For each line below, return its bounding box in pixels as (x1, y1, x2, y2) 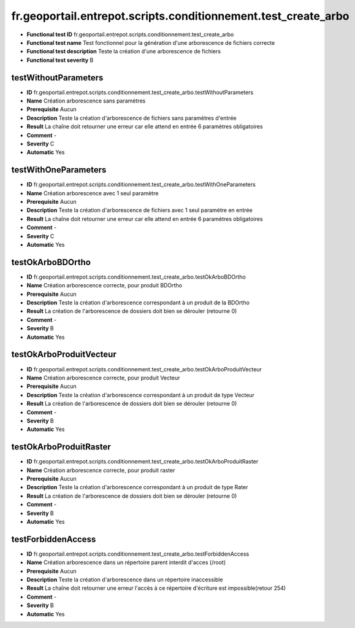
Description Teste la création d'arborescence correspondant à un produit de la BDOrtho (26, 299, 250, 306)
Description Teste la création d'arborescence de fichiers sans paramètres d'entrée (26, 114, 237, 122)
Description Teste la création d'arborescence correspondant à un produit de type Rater (26, 484, 248, 491)
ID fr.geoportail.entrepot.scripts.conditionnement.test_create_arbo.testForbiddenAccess (26, 550, 250, 557)
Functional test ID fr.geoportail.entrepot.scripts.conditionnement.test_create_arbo (26, 31, 234, 38)
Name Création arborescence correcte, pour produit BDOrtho (26, 282, 182, 289)
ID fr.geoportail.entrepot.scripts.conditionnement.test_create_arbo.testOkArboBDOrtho (26, 273, 246, 281)
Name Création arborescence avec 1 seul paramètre (26, 189, 159, 196)
